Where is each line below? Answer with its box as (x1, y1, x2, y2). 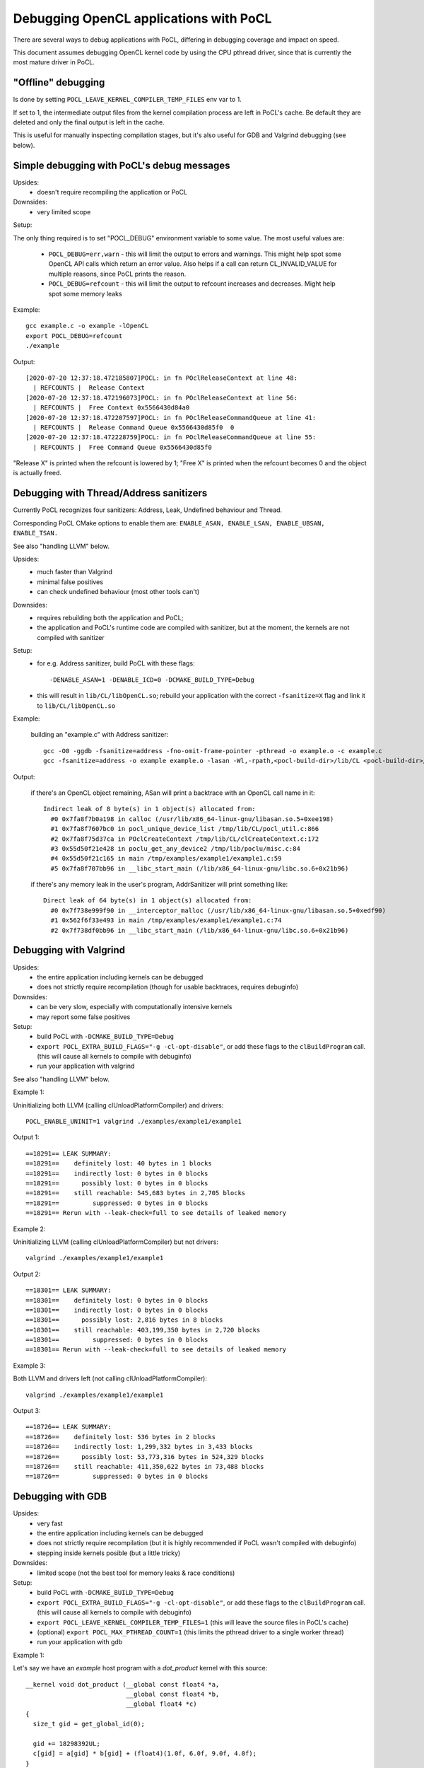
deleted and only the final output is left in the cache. (13, 118, 165, 127)
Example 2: (13, 1224, 46, 1233)
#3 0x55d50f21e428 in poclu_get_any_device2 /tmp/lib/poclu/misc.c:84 (50, 844, 300, 852)
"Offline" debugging (13, 76, 105, 88)
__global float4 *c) (126, 1700, 197, 1708)
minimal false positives (37, 577, 104, 586)
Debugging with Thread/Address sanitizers (13, 487, 208, 499)
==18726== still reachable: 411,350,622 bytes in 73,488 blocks (25, 1462, 264, 1470)
